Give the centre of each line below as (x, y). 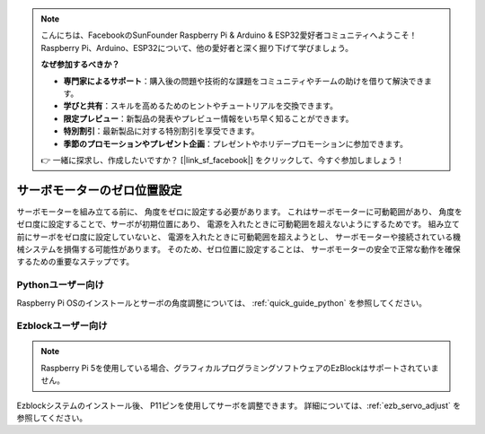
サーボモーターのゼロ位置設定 (99, 190)
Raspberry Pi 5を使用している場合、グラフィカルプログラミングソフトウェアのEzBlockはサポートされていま (240, 368)
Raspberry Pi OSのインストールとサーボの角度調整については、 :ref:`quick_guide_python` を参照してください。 (221, 303)
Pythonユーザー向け (60, 285)
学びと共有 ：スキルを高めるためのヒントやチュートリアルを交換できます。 (201, 106)
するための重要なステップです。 (75, 262)
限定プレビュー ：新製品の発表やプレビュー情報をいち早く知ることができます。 (208, 118)
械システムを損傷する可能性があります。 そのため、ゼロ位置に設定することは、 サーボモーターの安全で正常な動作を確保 (239, 249)
